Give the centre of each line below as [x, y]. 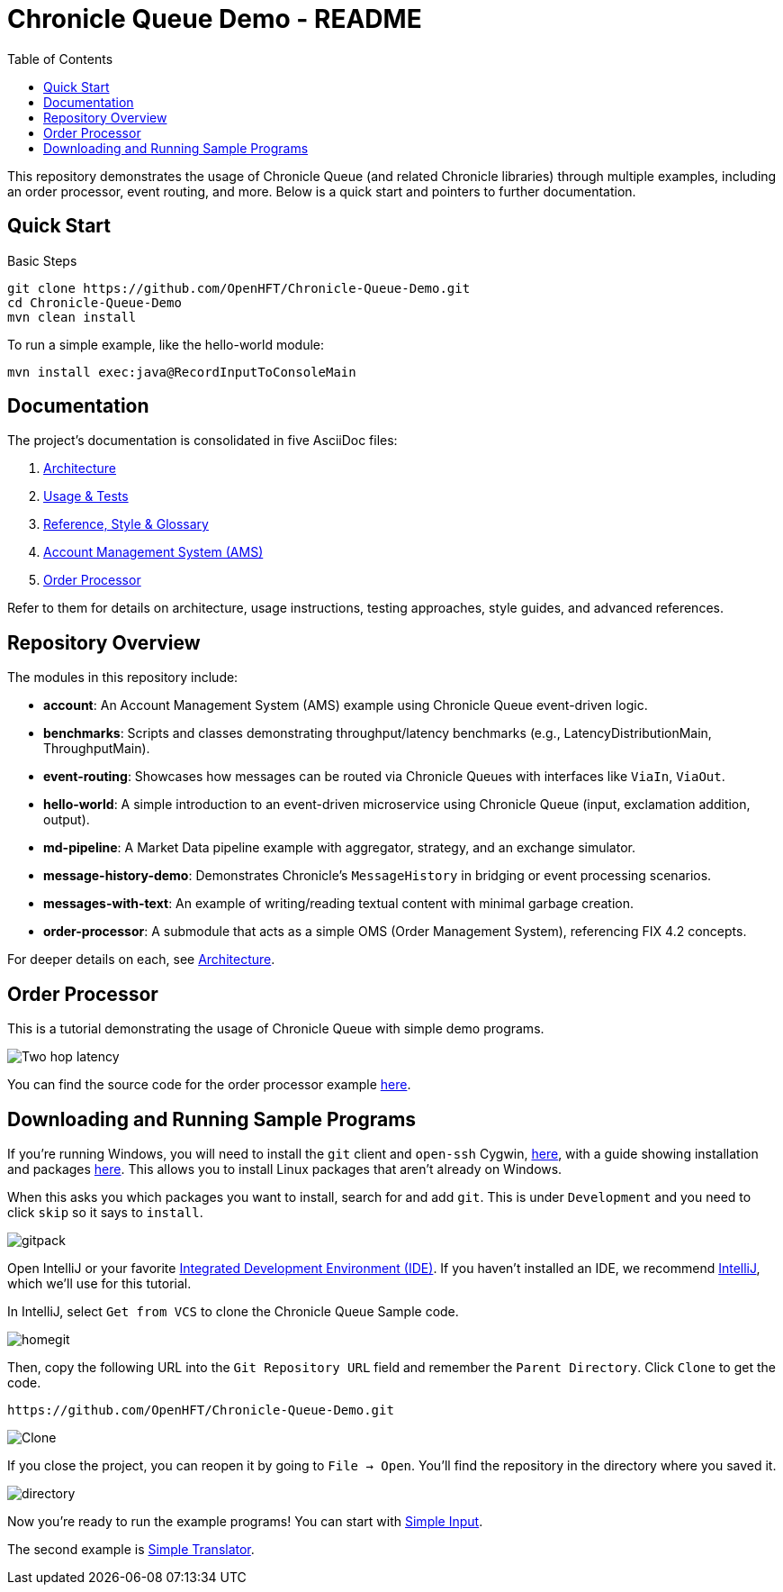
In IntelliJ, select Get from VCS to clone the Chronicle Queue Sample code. [233, 1311]
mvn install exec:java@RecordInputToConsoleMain [182, 372]
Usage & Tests [86, 496]
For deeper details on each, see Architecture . [141, 960]
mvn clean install [72, 317]
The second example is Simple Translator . [131, 1549]
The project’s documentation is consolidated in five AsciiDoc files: [202, 441]
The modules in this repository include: [123, 678]
